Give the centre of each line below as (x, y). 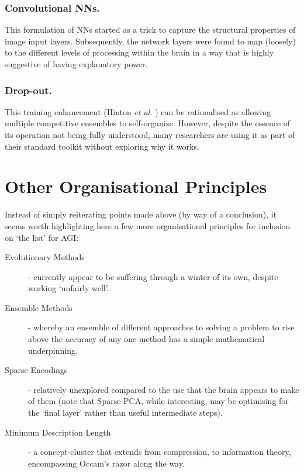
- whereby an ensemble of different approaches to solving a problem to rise (161, 327)
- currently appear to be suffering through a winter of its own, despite (153, 276)
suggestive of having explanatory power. (76, 64)
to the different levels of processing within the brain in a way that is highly (139, 52)
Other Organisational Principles (136, 186)
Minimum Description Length (58, 432)
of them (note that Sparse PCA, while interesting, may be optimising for (158, 401)
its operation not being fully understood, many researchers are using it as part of (150, 134)
